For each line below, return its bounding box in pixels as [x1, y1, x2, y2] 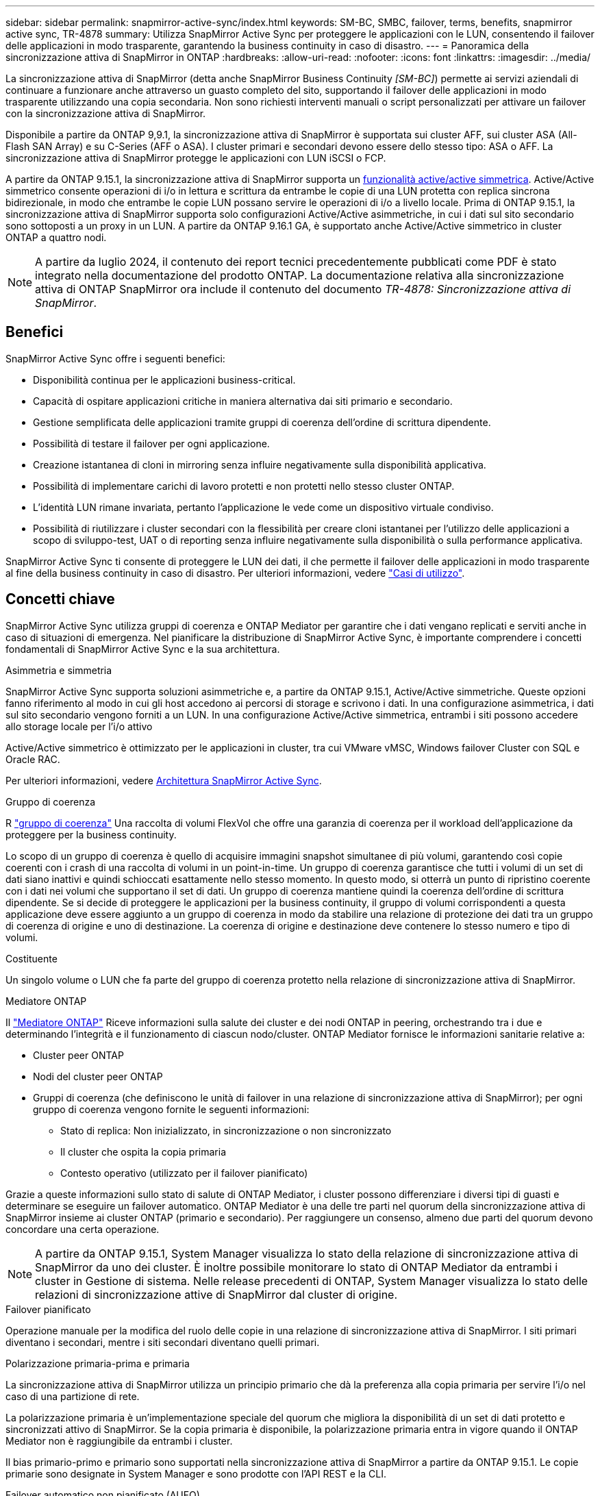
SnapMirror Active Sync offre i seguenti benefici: [5, 352, 225, 364]
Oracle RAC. [5, 753, 60, 765]
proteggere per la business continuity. [5, 828, 177, 840]
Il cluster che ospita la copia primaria [60, 1145, 227, 1158]
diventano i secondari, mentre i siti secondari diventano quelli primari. [5, 1336, 320, 1348]
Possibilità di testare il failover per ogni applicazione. [33, 437, 270, 449]
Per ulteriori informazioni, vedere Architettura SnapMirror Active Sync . [5, 774, 322, 786]
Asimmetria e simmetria [5, 664, 112, 676]
